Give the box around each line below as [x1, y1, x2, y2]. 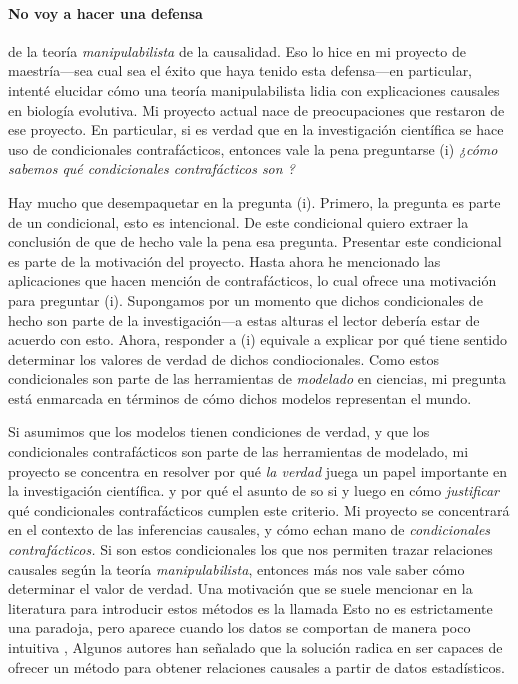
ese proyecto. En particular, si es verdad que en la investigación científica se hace [8, 119, 504, 140]
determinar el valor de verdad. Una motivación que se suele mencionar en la [8, 578, 473, 599]
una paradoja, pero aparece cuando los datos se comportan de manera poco [8, 617, 471, 638]
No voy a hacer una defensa [8, 2, 203, 23]
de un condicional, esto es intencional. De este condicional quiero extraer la [8, 211, 469, 232]
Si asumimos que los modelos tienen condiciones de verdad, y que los [8, 421, 430, 442]
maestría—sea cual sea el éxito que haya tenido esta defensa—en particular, [8, 60, 473, 81]
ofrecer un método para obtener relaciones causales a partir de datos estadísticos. [8, 656, 505, 677]
